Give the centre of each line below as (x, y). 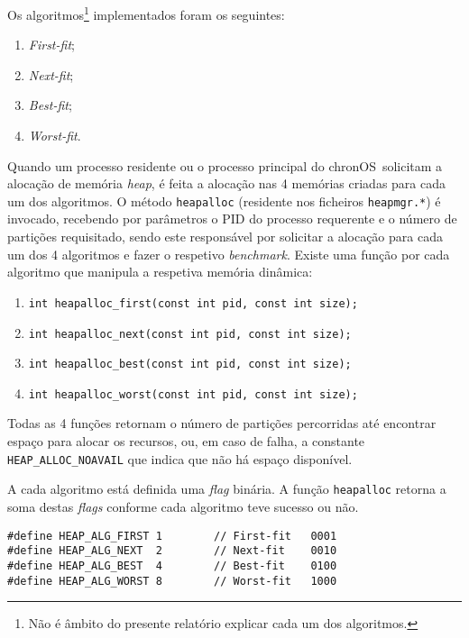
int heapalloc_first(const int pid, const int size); (193, 303)
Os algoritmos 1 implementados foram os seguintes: (146, 13)
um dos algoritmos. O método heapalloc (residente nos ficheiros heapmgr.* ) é (224, 201)
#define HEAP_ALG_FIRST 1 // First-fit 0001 (172, 536)
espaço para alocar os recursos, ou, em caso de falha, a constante (186, 441)
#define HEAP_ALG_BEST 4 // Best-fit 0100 (172, 565)
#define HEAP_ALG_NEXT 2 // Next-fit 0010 (172, 551)
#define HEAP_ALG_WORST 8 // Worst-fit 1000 (172, 581)
